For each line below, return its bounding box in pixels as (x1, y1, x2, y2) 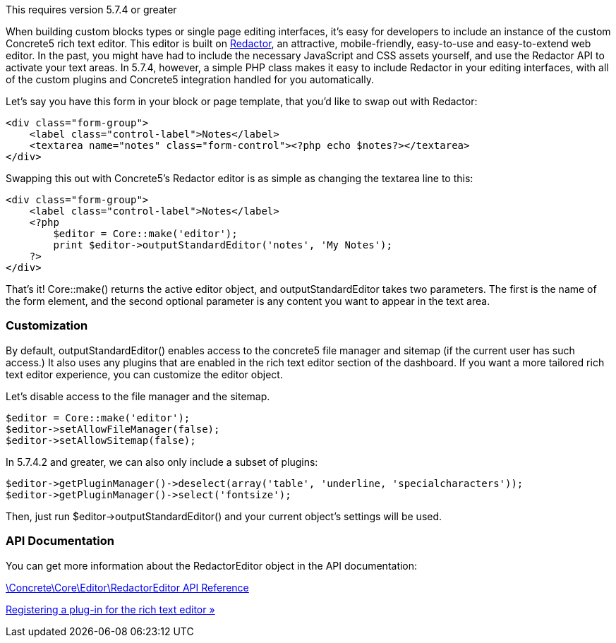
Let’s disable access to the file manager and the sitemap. (6, 390, 270, 402)
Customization (6, 318, 88, 333)
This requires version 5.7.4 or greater (6, 4, 177, 16)
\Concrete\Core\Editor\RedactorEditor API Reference (6, 581, 249, 594)
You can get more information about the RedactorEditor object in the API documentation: (6, 559, 418, 572)
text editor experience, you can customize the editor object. (6, 368, 283, 380)
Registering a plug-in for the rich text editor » (6, 603, 215, 615)
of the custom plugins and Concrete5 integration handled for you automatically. (6, 73, 374, 85)
